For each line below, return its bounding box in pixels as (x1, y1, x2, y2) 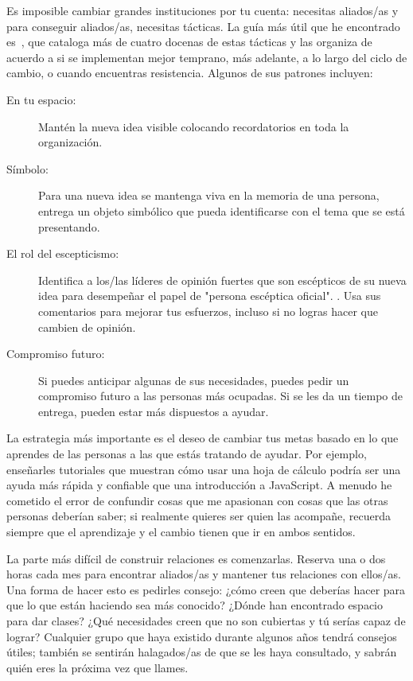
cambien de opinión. (38, 318, 136, 335)
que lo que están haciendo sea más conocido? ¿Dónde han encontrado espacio (6, 597, 384, 613)
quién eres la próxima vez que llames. (6, 659, 189, 675)
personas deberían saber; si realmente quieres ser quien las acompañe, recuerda (6, 508, 392, 524)
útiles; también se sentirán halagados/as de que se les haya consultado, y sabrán (6, 644, 397, 660)
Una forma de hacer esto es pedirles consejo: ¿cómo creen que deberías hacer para (6, 581, 406, 597)
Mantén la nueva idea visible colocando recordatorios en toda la (38, 118, 349, 134)
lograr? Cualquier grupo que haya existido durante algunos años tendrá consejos (6, 628, 397, 644)
